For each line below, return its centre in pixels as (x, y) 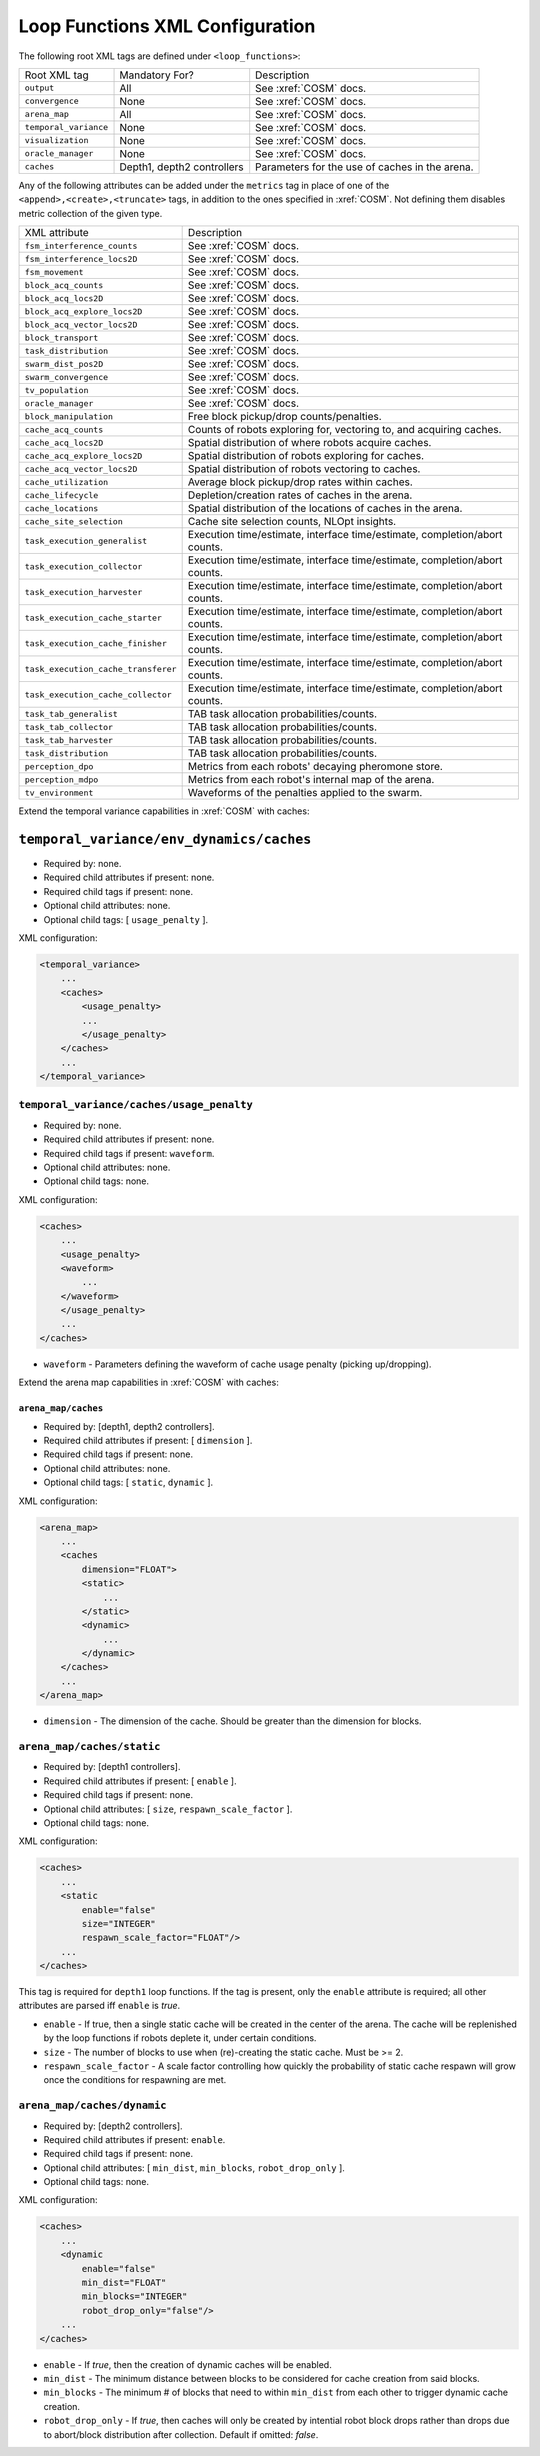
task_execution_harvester (83, 591)
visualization (56, 140)
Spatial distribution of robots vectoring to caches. (304, 469)
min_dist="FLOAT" (124, 2283)
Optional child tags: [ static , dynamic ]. (128, 1482)
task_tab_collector (69, 726)
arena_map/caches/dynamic (92, 2105)
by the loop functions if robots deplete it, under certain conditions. (180, 2038)
